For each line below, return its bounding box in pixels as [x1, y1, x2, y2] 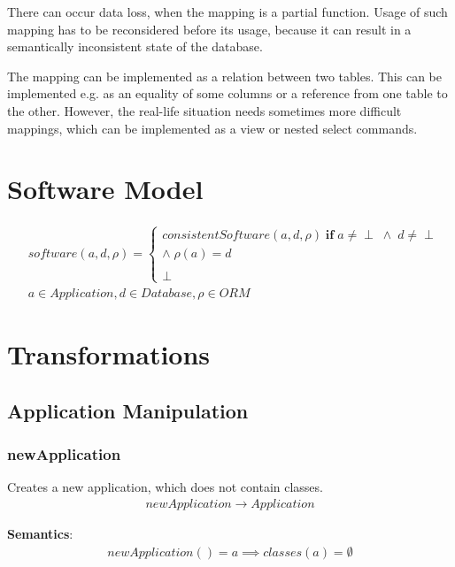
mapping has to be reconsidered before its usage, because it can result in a [7, 19, 412, 38]
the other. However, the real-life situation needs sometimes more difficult [7, 101, 402, 119]
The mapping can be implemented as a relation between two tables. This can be [7, 66, 442, 85]
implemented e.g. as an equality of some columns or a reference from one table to [7, 84, 448, 103]
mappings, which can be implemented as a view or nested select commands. [7, 119, 418, 137]
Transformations [7, 336, 211, 372]
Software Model [7, 171, 204, 207]
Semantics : [7, 524, 73, 542]
